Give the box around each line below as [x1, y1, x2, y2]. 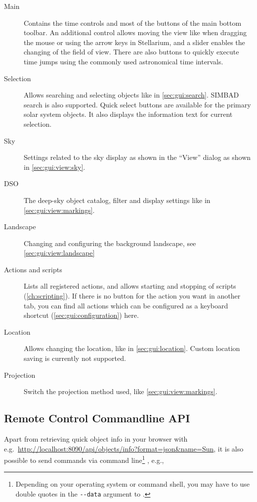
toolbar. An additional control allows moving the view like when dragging [24, 27, 247, 38]
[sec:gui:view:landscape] [24, 248, 95, 258]
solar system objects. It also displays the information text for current [24, 109, 233, 119]
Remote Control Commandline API [4, 410, 190, 426]
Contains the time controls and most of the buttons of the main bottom [24, 17, 242, 28]
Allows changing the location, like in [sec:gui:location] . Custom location [24, 343, 240, 353]
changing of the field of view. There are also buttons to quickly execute [24, 47, 239, 57]
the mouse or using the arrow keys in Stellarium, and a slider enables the [24, 37, 245, 47]
